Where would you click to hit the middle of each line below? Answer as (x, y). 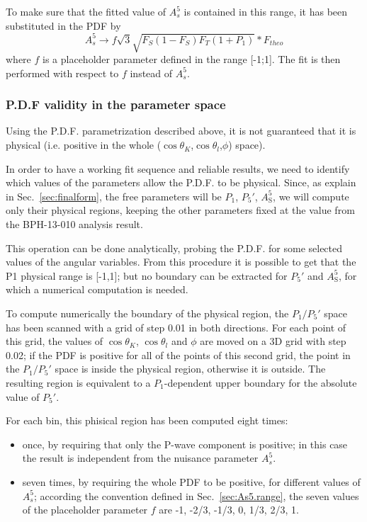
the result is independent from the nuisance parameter (140, 458)
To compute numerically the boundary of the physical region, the (147, 313)
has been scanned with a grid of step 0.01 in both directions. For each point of (176, 327)
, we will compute (311, 196)
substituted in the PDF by (63, 25)
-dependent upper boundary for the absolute (260, 382)
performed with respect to (62, 73)
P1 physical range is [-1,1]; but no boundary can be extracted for (147, 275)
